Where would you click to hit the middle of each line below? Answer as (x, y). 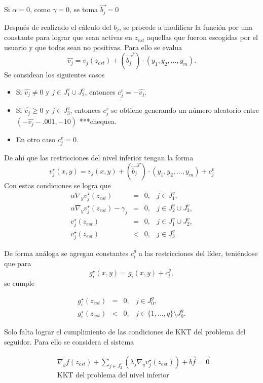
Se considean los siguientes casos (54, 75)
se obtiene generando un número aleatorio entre (185, 110)
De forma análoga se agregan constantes (66, 253)
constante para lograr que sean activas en (68, 37)
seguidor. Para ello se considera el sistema (69, 342)
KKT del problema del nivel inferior (113, 375)
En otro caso (36, 139)
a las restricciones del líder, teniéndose (198, 253)
